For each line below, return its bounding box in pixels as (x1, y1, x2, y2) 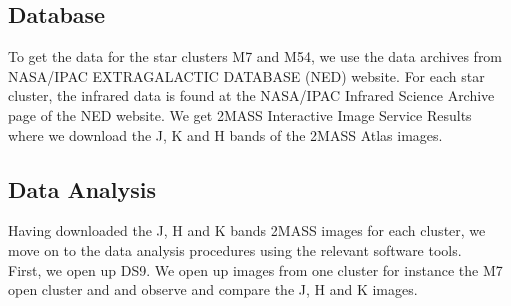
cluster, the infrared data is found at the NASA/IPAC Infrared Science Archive (8, 85, 495, 106)
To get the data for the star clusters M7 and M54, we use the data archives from (8, 46, 503, 67)
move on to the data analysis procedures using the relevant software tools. (8, 239, 462, 260)
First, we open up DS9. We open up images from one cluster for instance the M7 (8, 259, 503, 280)
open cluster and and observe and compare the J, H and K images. (8, 279, 418, 300)
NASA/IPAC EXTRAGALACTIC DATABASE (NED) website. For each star (8, 65, 485, 86)
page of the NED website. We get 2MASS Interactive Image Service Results (8, 104, 472, 125)
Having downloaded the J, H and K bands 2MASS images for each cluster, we (8, 220, 486, 241)
